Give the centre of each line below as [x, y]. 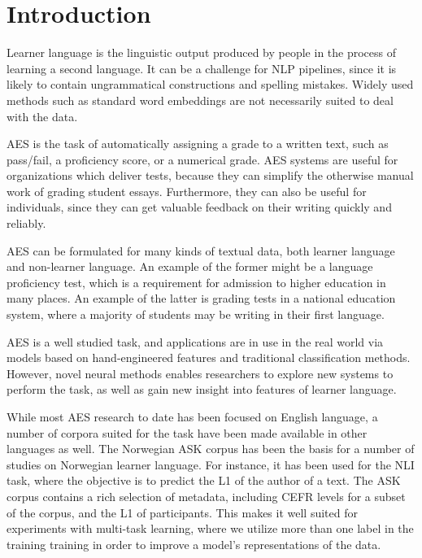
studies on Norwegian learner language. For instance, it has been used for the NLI [211, 464]
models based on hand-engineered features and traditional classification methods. [209, 357]
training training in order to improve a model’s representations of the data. [194, 544]
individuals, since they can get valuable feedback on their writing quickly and [199, 207]
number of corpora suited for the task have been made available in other [187, 432]
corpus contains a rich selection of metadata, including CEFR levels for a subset [206, 496]
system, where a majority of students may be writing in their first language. [196, 314]
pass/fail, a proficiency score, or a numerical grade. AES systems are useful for [202, 159]
